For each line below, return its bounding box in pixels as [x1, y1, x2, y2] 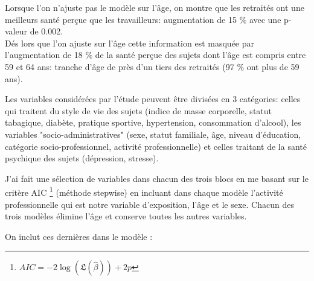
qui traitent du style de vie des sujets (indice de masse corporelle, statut [5, 104, 272, 117]
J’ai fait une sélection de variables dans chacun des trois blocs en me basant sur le [5, 172, 309, 184]
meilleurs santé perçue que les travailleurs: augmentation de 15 [5, 13, 237, 25]
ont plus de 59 [246, 60, 300, 73]
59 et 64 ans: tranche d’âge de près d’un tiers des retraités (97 [5, 60, 234, 73]
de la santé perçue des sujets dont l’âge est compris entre [95, 48, 306, 61]
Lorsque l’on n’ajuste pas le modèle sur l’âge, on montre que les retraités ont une [5, 1, 304, 13]
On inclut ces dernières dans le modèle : [5, 230, 153, 242]
